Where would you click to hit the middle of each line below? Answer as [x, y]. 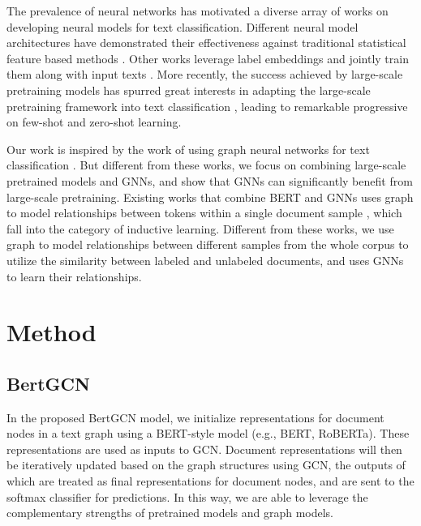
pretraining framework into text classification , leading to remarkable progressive [207, 106]
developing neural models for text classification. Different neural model [183, 26]
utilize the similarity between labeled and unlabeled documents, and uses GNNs [205, 260]
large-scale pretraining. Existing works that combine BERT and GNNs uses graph [210, 197]
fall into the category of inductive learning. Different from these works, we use [200, 228]
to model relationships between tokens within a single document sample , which [204, 213]
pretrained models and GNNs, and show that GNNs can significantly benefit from [210, 180]
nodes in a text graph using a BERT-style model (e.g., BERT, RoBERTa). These [208, 433]
